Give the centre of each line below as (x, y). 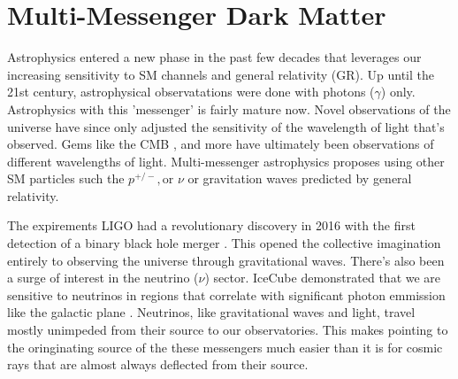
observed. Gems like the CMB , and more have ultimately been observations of (221, 144)
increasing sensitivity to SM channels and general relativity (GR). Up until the (221, 74)
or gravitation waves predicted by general (300, 178)
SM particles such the (66, 178)
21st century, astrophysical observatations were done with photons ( (191, 92)
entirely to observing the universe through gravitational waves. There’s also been (226, 260)
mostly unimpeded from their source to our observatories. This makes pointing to (228, 330)
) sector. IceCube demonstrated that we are (323, 278)
